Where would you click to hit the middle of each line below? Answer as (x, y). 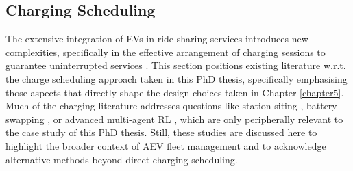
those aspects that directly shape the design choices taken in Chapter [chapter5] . (175, 92)
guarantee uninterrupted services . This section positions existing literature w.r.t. (176, 65)
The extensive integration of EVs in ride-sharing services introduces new (157, 39)
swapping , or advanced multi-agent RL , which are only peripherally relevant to (174, 119)
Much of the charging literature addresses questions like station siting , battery (171, 106)
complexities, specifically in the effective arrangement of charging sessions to (166, 52)
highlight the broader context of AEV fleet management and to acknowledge (166, 145)
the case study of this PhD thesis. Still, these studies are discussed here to (161, 132)
